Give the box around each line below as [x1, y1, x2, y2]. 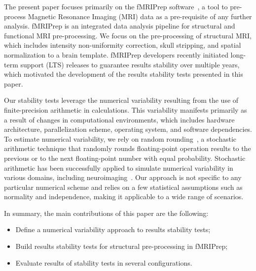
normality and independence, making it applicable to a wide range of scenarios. [4, 191, 244, 202]
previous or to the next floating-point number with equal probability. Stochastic [4, 152, 246, 163]
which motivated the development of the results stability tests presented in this [4, 69, 243, 79]
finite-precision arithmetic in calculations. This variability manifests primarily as [4, 104, 247, 115]
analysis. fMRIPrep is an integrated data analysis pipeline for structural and [4, 21, 235, 31]
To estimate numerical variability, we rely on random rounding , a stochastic [4, 133, 236, 144]
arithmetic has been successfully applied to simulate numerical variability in [4, 162, 233, 173]
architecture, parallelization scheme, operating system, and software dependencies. [4, 124, 253, 134]
